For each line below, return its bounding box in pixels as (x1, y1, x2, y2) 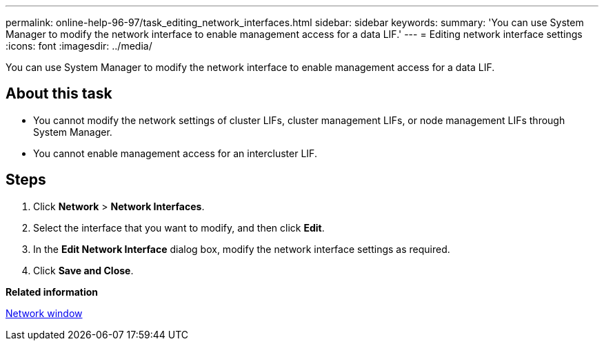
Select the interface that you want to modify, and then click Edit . (33, 221, 325, 234)
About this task (6, 85, 112, 103)
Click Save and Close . (33, 264, 134, 276)
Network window (6, 307, 83, 319)
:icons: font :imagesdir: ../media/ (6, 40, 152, 52)
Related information (6, 285, 99, 298)
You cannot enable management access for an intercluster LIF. (33, 147, 317, 159)
